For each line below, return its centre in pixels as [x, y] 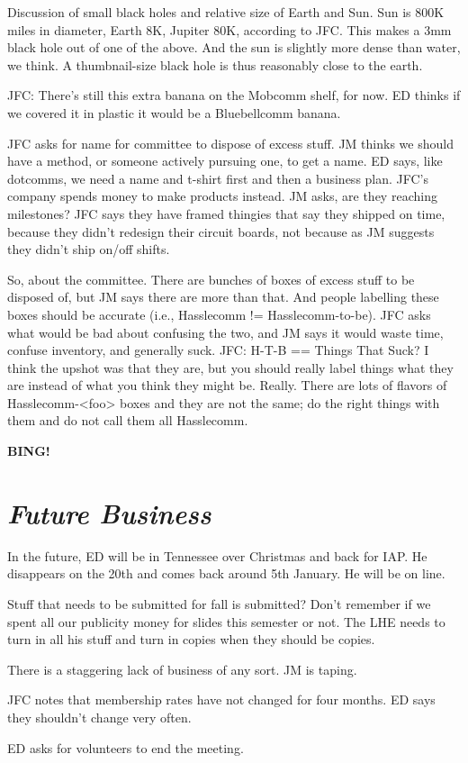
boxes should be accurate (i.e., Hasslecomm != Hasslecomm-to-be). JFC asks [219, 314]
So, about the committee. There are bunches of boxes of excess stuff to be [211, 279]
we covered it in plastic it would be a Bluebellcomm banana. [174, 112]
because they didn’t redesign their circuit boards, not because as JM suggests [221, 231]
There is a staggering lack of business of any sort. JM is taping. [182, 669]
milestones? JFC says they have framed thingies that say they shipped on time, [226, 213]
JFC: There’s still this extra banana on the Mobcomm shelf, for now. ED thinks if [234, 95]
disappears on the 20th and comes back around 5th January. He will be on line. [226, 573]
